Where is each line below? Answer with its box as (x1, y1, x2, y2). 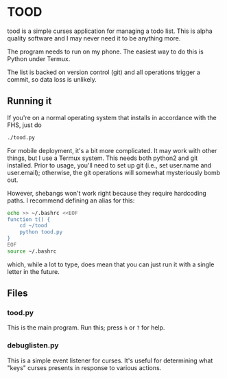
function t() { (7, 216, 51, 223)
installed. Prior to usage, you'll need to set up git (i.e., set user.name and (7, 161, 212, 169)
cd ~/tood (19, 222, 48, 229)
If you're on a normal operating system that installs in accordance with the (7, 113, 217, 122)
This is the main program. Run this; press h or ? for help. (7, 323, 165, 332)
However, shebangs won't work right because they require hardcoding (7, 189, 207, 197)
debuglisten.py (7, 341, 60, 350)
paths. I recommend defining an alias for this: (7, 196, 135, 205)
